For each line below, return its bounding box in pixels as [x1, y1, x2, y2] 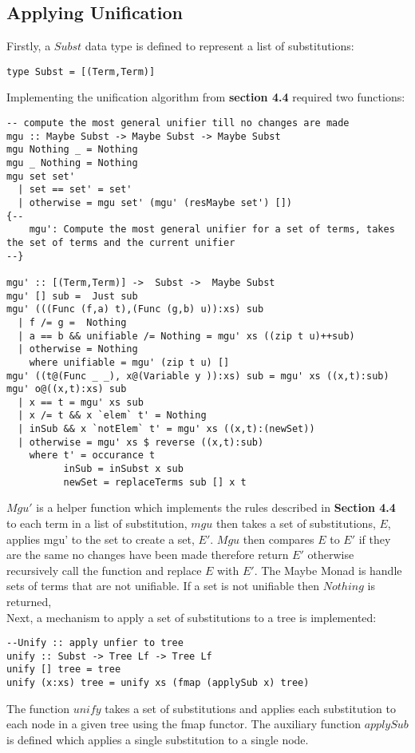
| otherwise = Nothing [18, 343, 138, 355]
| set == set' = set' [18, 184, 132, 196]
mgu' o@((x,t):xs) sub [6, 383, 127, 395]
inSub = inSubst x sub [63, 463, 184, 475]
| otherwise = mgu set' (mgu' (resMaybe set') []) [18, 196, 292, 208]
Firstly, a [6, 38, 51, 54]
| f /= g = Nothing [18, 316, 127, 328]
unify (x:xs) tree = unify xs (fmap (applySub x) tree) [6, 677, 310, 689]
